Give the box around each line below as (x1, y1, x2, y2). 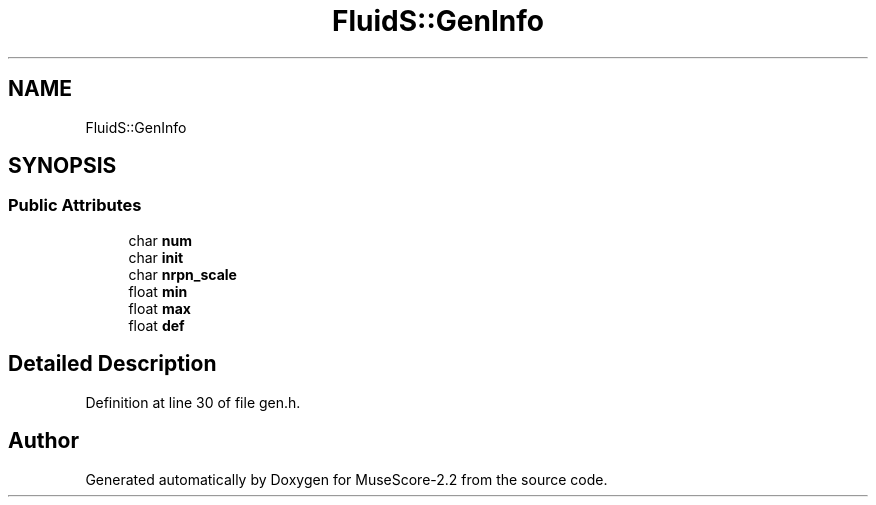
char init (128, 248, 184, 266)
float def (128, 316, 185, 334)
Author (8, 428, 79, 454)
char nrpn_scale (128, 265, 237, 283)
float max (128, 299, 191, 317)
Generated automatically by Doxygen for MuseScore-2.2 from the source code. (85, 470, 608, 488)
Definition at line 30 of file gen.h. (85, 393, 301, 411)
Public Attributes (8, 195, 142, 216)
